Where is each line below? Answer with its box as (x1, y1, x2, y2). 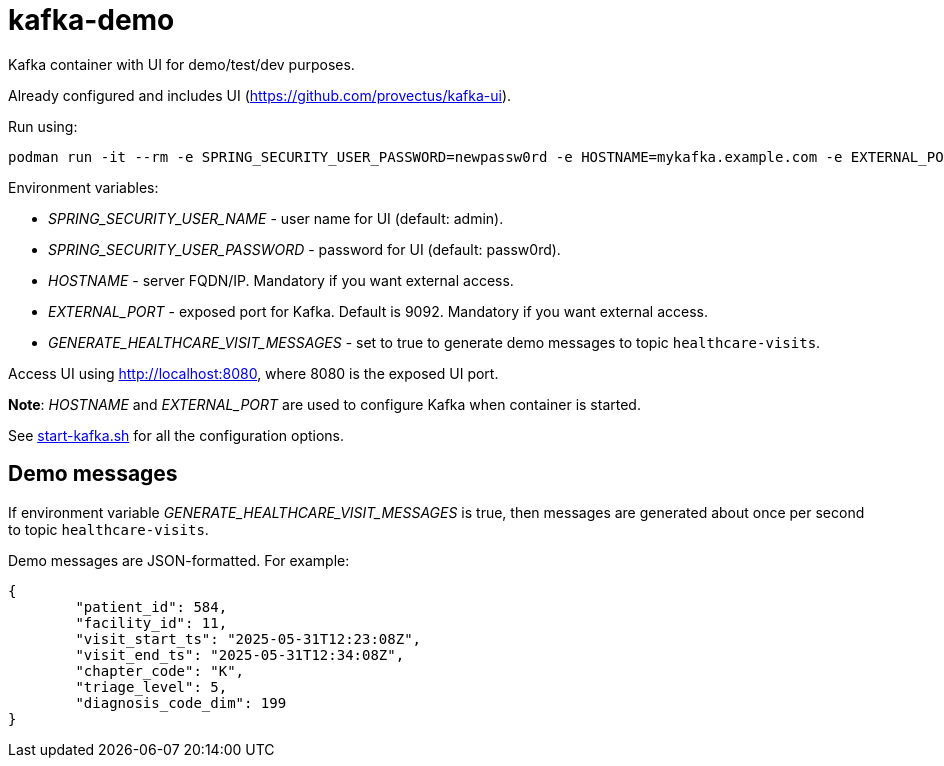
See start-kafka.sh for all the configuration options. (8, 426, 345, 444)
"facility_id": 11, (75, 614, 228, 631)
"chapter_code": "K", (75, 662, 245, 679)
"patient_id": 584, (75, 598, 228, 615)
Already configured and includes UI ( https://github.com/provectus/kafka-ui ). (8, 86, 512, 104)
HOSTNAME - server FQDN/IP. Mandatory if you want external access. (48, 271, 514, 289)
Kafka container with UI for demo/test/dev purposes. (8, 55, 355, 73)
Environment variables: (8, 178, 159, 196)
